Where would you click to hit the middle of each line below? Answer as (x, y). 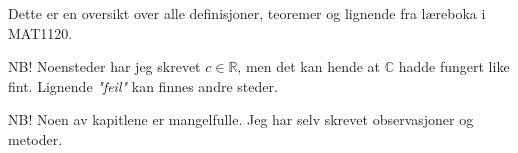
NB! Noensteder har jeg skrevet (104, 66)
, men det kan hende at (309, 66)
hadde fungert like (454, 66)
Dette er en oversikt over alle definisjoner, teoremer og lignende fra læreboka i (247, 13)
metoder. (35, 138)
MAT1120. (40, 32)
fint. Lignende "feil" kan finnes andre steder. (143, 85)
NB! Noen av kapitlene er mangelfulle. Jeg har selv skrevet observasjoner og (241, 119)
